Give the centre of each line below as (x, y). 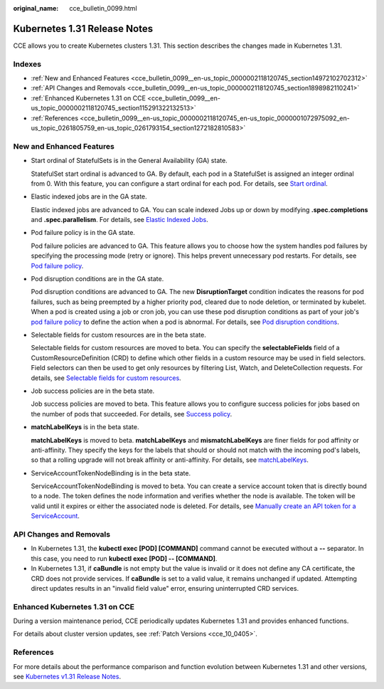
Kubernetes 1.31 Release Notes (83, 28)
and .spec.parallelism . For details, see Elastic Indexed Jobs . (120, 220)
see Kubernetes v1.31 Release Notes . (67, 677)
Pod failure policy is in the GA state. (83, 233)
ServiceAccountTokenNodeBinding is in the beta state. (111, 473)
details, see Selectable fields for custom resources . (106, 378)
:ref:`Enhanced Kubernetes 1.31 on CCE (88, 98)
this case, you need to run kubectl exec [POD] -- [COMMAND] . (124, 558)
